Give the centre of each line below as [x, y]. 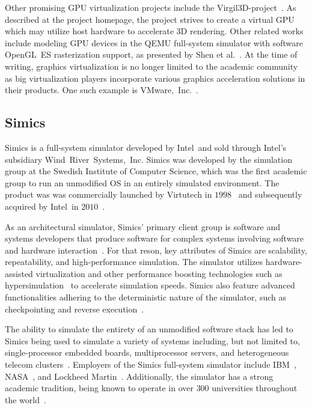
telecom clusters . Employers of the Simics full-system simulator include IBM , [151, 364]
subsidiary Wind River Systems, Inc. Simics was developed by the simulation [148, 159]
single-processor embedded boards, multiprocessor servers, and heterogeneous [147, 352]
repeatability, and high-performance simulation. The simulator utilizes [134, 262]
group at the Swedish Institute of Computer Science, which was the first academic [156, 171]
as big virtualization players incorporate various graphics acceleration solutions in [155, 78]
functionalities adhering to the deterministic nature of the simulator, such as [146, 297]
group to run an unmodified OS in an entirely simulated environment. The [142, 182]
